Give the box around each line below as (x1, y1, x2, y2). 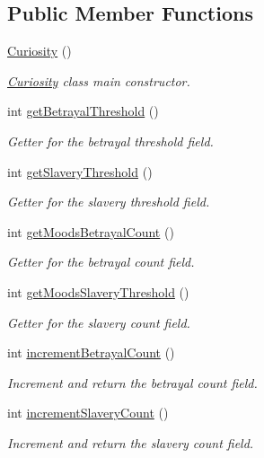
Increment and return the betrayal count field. (7, 373, 258, 392)
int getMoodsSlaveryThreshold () (7, 282, 189, 301)
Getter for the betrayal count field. (7, 252, 195, 271)
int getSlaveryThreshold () (7, 162, 153, 181)
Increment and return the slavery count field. (7, 433, 254, 452)
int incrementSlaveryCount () (7, 403, 169, 422)
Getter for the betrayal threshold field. (7, 131, 214, 150)
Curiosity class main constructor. (7, 71, 190, 90)
